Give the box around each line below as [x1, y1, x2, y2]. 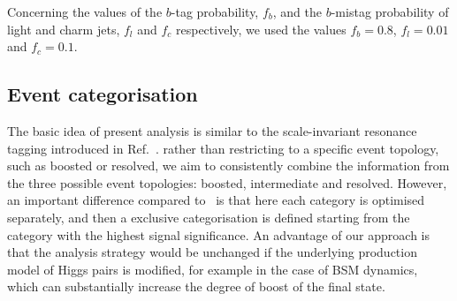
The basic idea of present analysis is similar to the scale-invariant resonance [7, 121, 417, 139]
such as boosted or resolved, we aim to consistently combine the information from [7, 156, 450, 175]
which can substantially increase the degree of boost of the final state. [7, 277, 385, 296]
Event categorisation [7, 80, 198, 108]
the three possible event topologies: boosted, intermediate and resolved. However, [7, 173, 447, 192]
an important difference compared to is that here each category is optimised [7, 191, 425, 209]
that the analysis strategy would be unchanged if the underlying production [7, 243, 417, 261]
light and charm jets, [7, 19, 120, 38]
